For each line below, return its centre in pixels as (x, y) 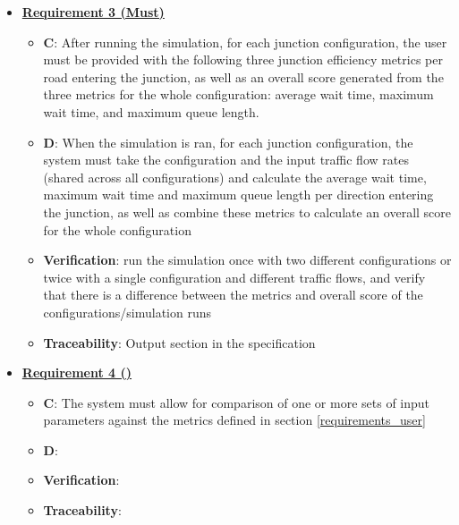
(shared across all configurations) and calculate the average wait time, (235, 177)
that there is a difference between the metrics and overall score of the (233, 295)
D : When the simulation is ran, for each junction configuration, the (228, 142)
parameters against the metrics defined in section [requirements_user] (234, 420)
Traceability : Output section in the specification (179, 342)
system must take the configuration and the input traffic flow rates (226, 160)
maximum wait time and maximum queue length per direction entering (238, 195)
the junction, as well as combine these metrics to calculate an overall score (247, 212)
